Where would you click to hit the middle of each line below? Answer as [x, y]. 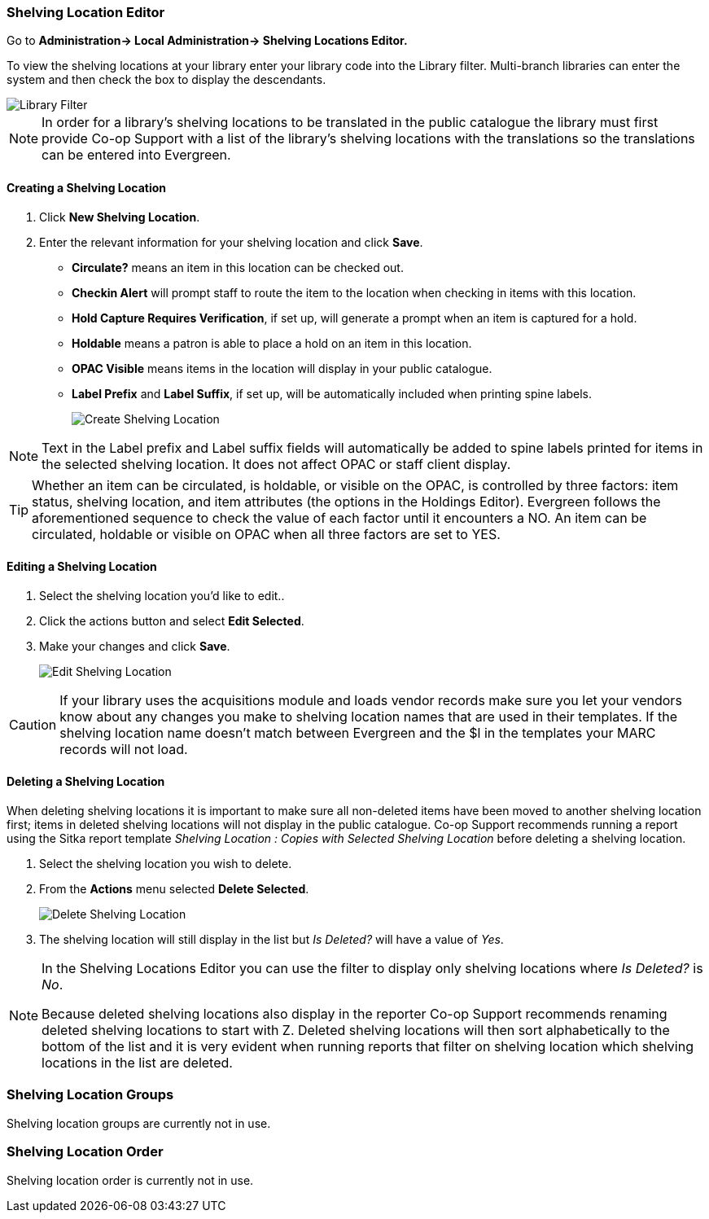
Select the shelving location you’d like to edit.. [162, 595]
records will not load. [124, 749]
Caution [33, 724]
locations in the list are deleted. [137, 1063]
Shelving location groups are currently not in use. [139, 1123]
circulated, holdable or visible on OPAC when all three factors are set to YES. [266, 534]
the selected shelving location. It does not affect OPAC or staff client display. [276, 464]
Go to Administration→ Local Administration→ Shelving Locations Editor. [207, 41]
